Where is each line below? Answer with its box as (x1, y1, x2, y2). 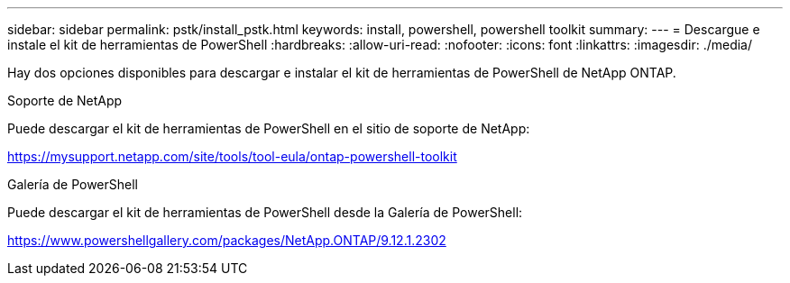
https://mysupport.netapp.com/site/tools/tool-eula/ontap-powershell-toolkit (7, 149, 457, 164)
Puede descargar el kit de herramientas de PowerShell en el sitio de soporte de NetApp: (7, 121, 530, 136)
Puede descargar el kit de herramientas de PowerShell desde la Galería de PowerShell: (7, 205, 523, 220)
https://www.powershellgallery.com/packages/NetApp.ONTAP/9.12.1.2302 (7, 233, 446, 248)
